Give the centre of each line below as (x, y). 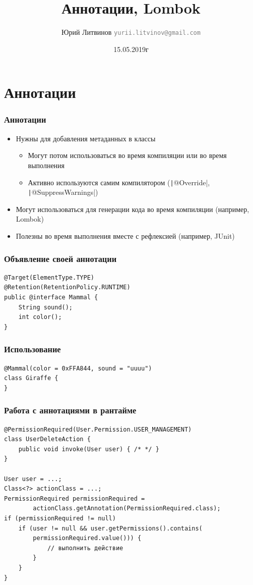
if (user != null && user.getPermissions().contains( (110, 528)
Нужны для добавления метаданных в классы (86, 138)
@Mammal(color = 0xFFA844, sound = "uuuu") (78, 368)
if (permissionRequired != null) (60, 518)
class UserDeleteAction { (47, 439)
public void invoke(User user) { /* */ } (89, 449)
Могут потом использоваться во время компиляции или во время (127, 155)
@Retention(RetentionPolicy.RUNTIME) (67, 287)
